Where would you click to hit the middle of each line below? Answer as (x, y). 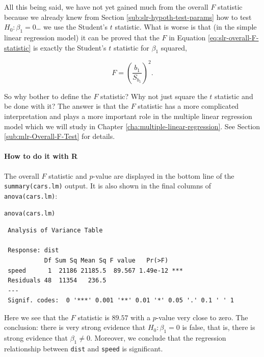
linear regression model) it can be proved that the (82, 37)
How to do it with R (41, 156)
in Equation (187, 37)
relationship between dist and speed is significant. (84, 349)
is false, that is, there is (219, 327)
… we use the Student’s (72, 27)
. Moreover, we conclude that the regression (158, 338)
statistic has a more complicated (188, 106)
